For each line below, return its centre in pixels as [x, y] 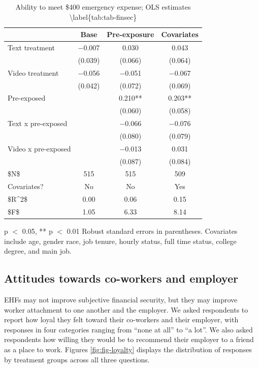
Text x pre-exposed [38, 123]
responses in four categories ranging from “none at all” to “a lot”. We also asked [128, 329]
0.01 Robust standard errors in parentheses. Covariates [152, 231]
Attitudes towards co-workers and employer [121, 278]
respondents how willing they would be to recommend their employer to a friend [129, 339]
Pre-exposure [131, 34]
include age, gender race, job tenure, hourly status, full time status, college [120, 241]
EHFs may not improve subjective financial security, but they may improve [121, 300]
